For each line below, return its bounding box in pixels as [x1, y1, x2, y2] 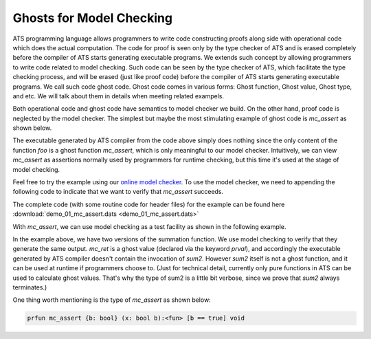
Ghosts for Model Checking [12, 10, 173, 25]
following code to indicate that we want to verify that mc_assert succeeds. [12, 188, 224, 196]
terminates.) [12, 283, 47, 292]
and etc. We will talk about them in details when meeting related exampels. [12, 91, 225, 100]
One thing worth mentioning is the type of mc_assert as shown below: [12, 296, 211, 304]
